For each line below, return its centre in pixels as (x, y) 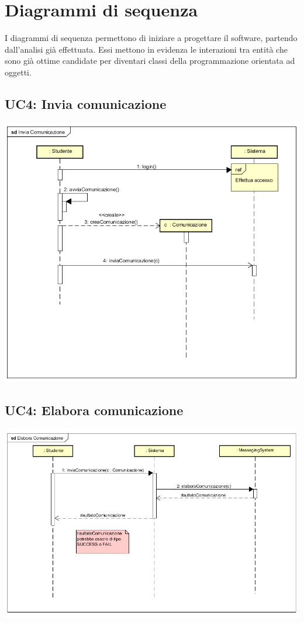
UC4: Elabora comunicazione (94, 410)
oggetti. (18, 72)
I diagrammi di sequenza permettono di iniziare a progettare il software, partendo (151, 38)
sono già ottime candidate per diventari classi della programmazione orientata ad (150, 61)
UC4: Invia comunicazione (86, 103)
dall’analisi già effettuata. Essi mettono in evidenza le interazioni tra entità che (146, 49)
